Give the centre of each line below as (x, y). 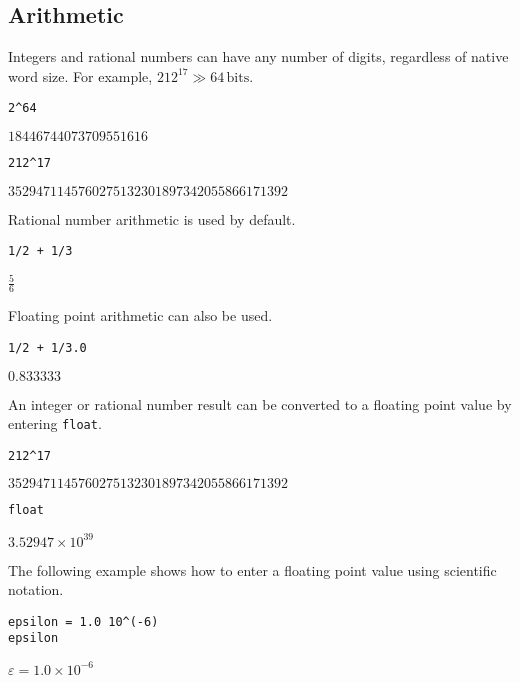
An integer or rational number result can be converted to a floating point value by (260, 403)
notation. (36, 589)
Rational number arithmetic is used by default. (152, 218)
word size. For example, (80, 75)
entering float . (55, 423)
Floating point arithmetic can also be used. (140, 315)
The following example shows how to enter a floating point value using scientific (252, 569)
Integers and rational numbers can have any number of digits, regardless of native (258, 56)
